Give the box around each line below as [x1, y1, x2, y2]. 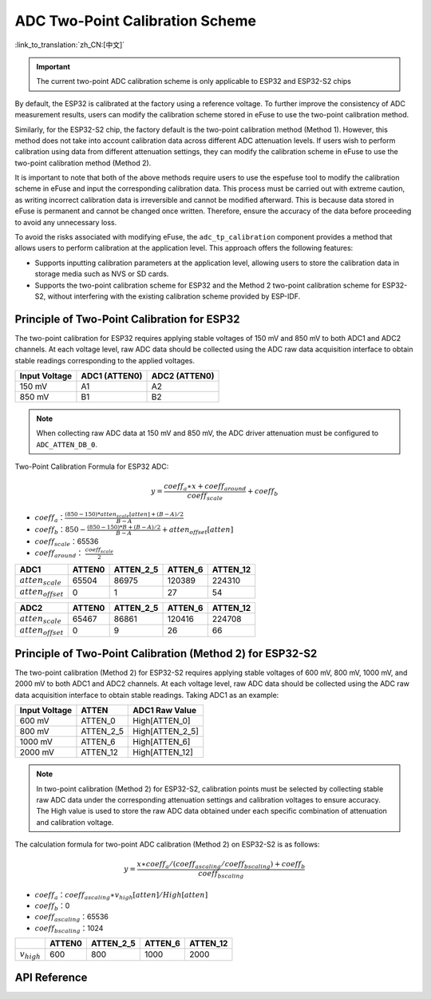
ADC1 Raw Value [132, 705, 197, 716]
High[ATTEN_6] [132, 736, 191, 747]
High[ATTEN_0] [132, 716, 191, 727]
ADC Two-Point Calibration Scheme [14, 12, 257, 30]
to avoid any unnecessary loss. [14, 217, 117, 227]
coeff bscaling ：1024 [34, 923, 104, 934]
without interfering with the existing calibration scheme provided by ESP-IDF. [47, 291, 301, 301]
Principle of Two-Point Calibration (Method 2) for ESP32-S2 [14, 647, 318, 660]
